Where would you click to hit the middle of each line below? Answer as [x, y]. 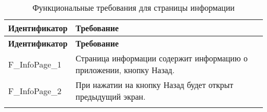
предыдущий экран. [111, 96]
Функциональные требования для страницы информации [133, 7]
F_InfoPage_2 [35, 91]
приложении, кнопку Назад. [125, 70]
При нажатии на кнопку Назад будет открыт [155, 85]
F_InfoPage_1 [35, 64]
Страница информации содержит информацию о [162, 58]
